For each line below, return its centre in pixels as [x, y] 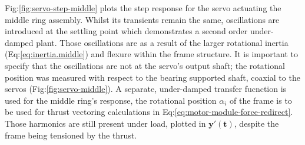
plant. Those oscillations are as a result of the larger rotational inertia [162, 42]
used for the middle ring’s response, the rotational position [111, 100]
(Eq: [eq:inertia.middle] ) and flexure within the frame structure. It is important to [152, 54]
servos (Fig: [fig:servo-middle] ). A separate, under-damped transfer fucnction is [146, 89]
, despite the [256, 123]
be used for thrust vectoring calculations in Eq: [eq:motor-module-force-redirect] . [149, 112]
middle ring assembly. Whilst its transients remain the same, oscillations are [142, 19]
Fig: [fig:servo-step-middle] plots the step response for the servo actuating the [143, 8]
